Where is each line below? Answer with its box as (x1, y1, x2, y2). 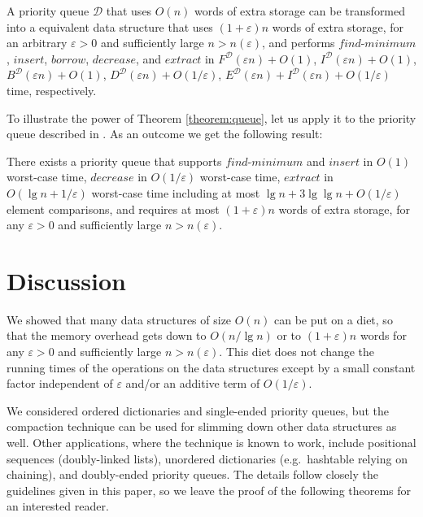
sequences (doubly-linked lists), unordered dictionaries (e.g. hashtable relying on (7, 450, 408, 467)
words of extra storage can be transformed (194, 2, 406, 19)
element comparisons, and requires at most (7, 200, 220, 217)
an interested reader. (7, 497, 109, 515)
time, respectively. (7, 81, 97, 98)
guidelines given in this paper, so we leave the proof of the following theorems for (7, 481, 412, 498)
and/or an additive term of (125, 375, 260, 392)
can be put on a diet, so (273, 311, 393, 328)
